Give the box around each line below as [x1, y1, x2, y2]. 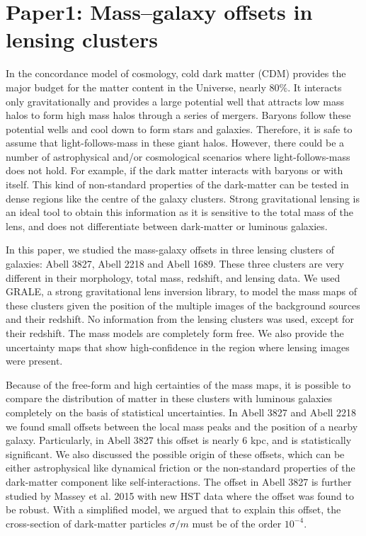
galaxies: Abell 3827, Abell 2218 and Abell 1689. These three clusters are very [6, 256, 344, 271]
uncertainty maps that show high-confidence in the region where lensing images [6, 339, 350, 354]
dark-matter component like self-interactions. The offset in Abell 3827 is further [6, 474, 352, 489]
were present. [6, 353, 63, 368]
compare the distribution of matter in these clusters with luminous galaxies [6, 391, 333, 406]
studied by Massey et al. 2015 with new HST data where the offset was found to [6, 488, 354, 503]
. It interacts [287, 79, 342, 94]
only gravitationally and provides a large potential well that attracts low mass [6, 93, 345, 108]
